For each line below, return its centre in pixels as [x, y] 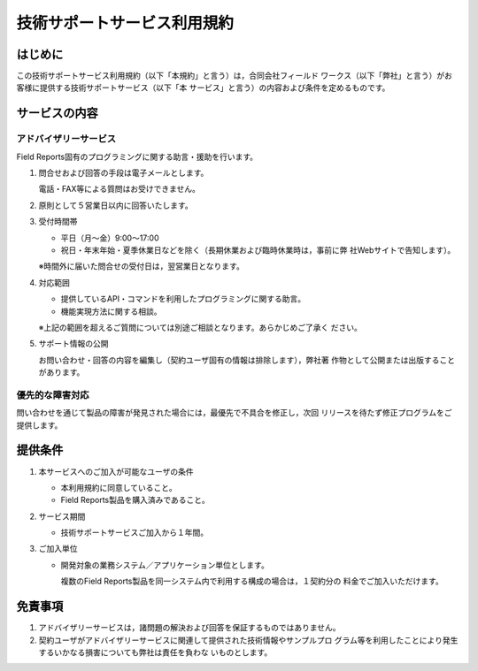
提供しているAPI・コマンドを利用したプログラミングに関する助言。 [183, 299]
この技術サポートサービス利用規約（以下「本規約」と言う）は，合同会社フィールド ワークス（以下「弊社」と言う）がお [235, 76]
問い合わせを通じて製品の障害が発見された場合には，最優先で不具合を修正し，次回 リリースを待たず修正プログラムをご [234, 413]
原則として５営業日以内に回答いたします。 [116, 205]
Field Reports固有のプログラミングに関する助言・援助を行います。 [137, 156]
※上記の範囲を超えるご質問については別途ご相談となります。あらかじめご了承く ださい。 [200, 327]
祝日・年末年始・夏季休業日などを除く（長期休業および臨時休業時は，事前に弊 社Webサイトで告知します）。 [258, 250]
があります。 [62, 372]
